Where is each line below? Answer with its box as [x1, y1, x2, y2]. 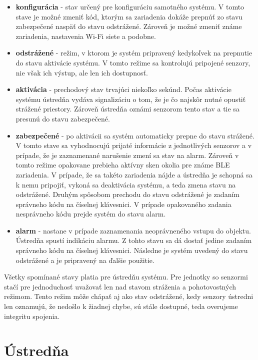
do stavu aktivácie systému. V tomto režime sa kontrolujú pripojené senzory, [15, 57, 250, 67]
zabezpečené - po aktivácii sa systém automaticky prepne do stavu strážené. [15, 130, 254, 140]
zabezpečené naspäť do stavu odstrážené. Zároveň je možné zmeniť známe [15, 21, 242, 31]
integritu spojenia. [4, 310, 60, 321]
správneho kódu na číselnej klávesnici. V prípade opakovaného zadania [15, 198, 231, 209]
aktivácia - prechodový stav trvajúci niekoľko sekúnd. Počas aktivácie [15, 84, 231, 94]
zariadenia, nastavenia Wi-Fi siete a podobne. [15, 30, 156, 41]
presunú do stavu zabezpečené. [15, 113, 110, 123]
